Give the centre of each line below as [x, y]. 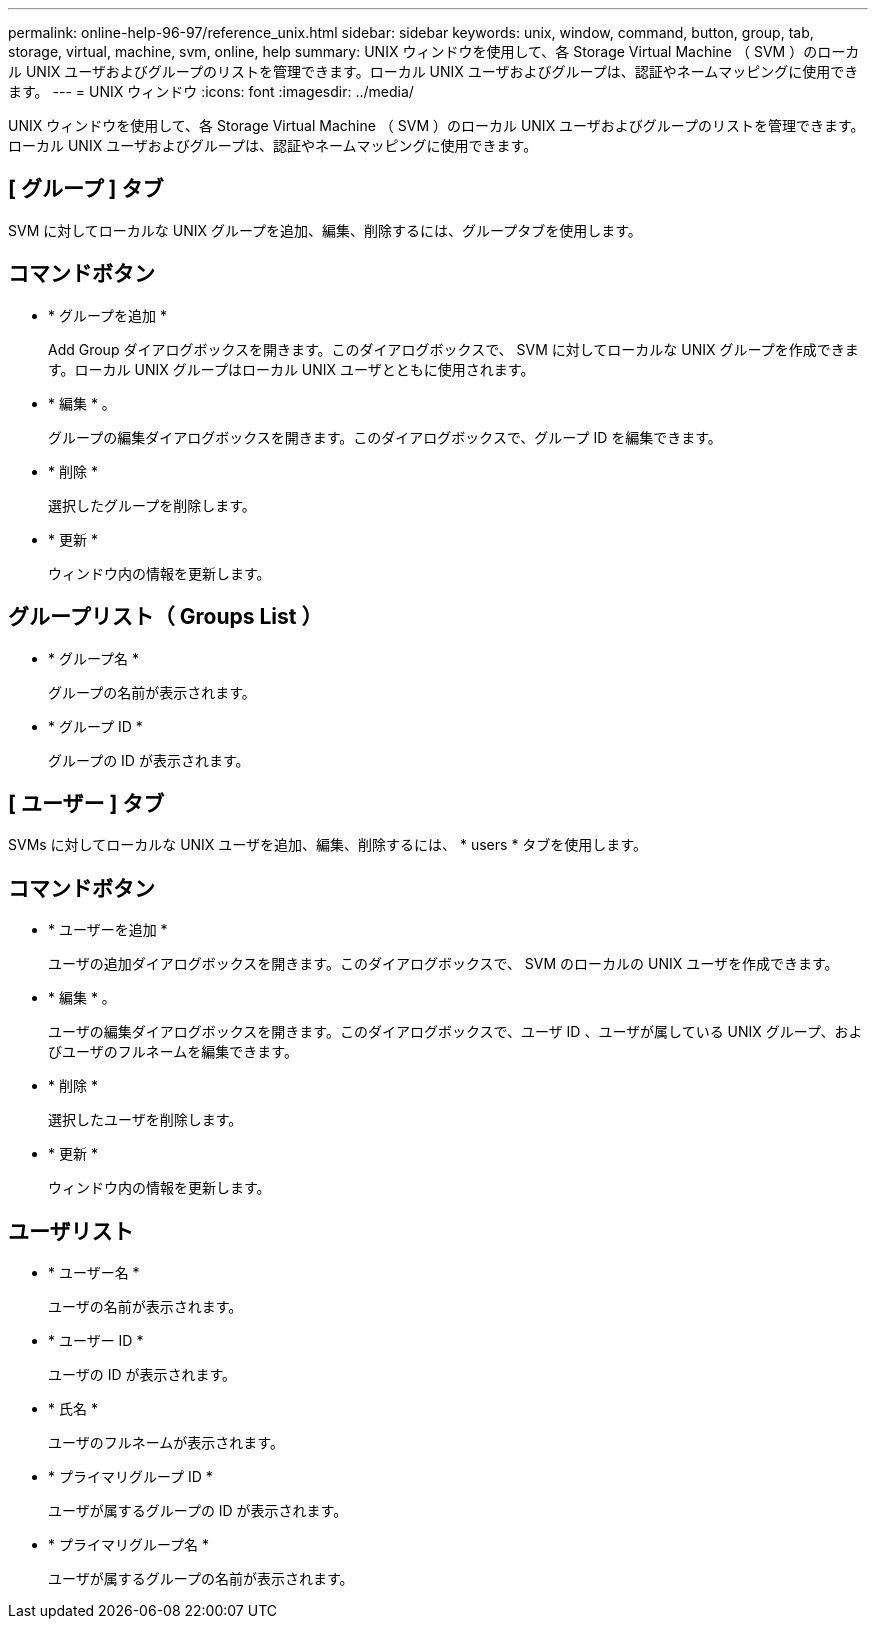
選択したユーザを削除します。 [145, 1120]
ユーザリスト [71, 1231]
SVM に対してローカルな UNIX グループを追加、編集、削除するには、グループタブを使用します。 [325, 230]
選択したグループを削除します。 [152, 505]
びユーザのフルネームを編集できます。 [173, 1052]
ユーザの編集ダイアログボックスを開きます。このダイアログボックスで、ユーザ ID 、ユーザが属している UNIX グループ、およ [455, 1032]
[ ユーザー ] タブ [86, 803]
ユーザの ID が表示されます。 [142, 1375]
